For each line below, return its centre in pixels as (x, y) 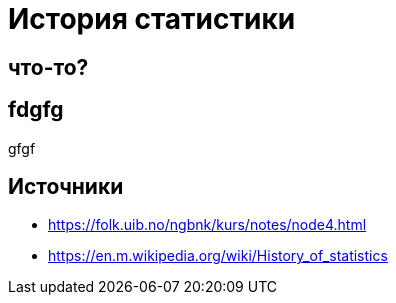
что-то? (48, 67)
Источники (66, 187)
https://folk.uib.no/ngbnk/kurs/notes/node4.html (207, 225)
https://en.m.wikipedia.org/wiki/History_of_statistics (218, 256)
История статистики (152, 19)
